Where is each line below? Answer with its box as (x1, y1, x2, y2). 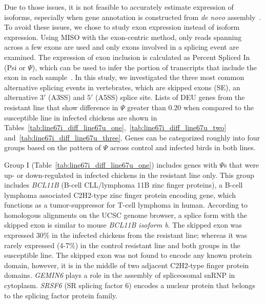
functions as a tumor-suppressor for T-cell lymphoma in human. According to (4, 199, 248, 210)
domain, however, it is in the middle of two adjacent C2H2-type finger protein (4, 259, 249, 270)
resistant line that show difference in (4, 102, 118, 112)
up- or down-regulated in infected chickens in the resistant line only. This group (4, 169, 254, 180)
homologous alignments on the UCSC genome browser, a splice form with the (4, 209, 248, 220)
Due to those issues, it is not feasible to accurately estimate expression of (4, 2, 234, 12)
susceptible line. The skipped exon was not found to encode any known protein (4, 250, 252, 260)
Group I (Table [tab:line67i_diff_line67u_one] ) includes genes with (4, 159, 217, 170)
